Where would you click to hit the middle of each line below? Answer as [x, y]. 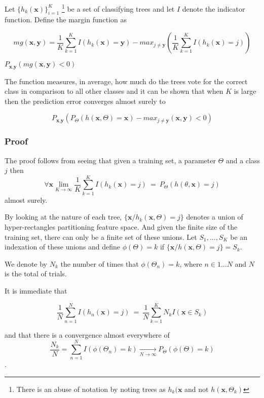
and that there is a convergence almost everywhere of [87, 334]
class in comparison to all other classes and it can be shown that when [114, 91]
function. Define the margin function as [66, 20]
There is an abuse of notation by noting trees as [91, 389]
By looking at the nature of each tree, [63, 217]
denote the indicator [214, 8]
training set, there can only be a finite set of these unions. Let [101, 237]
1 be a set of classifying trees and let [118, 8]
